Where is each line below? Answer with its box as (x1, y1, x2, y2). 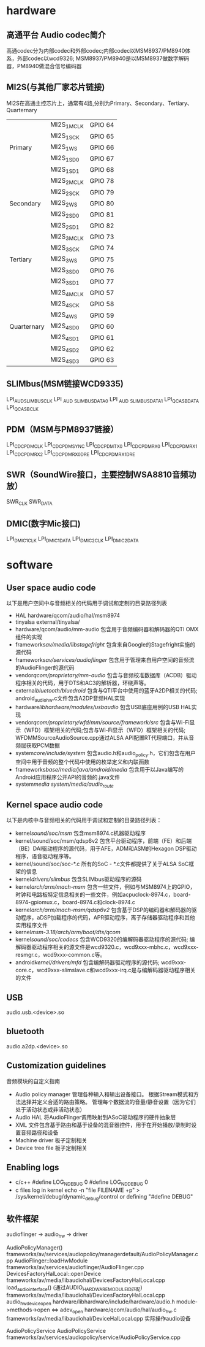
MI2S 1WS (50, 142, 78, 152)
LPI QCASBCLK (6, 403, 39, 412)
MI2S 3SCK (50, 243, 80, 253)
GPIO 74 (89, 244, 114, 252)
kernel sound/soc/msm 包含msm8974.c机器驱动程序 (15, 829, 146, 837)
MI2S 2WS (50, 199, 78, 209)
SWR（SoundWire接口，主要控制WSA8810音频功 (6, 470, 196, 480)
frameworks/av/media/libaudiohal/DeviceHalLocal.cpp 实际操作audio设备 (6, 1315, 191, 1322)
